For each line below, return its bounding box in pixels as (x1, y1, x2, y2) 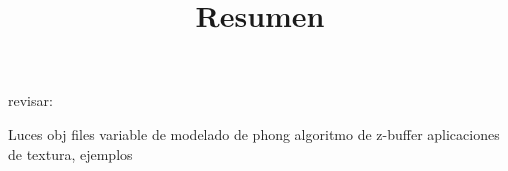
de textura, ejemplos (8, 143, 133, 164)
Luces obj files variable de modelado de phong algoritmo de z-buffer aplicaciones (8, 123, 500, 144)
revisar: (8, 90, 53, 111)
